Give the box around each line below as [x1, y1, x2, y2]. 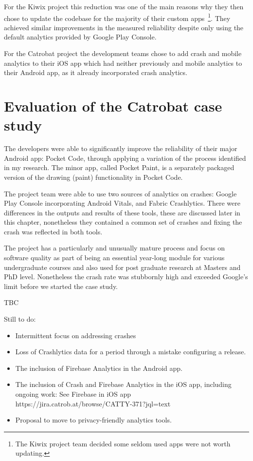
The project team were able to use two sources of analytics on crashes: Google [4, 188, 237, 198]
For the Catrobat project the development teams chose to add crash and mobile [4, 48, 242, 58]
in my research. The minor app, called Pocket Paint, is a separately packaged [4, 162, 235, 173]
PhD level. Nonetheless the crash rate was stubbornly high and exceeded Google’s [4, 271, 248, 282]
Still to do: [4, 314, 36, 324]
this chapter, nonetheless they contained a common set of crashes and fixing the [4, 217, 242, 227]
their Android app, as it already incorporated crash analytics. [4, 67, 187, 77]
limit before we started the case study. [4, 281, 118, 291]
